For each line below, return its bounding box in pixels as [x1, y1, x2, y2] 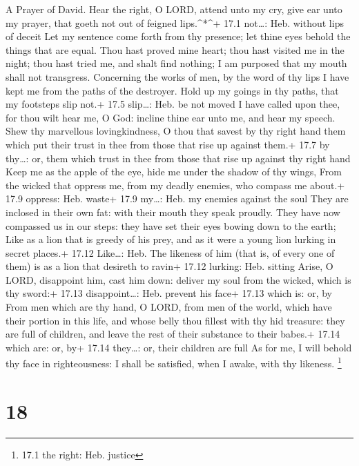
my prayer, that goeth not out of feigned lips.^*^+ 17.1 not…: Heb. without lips [6, 15, 344, 30]
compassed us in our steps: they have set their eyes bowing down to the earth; [6, 218, 336, 233]
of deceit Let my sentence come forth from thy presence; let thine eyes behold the [6, 29, 351, 43]
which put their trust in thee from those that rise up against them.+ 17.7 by [6, 137, 330, 151]
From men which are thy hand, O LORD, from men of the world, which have [6, 300, 332, 314]
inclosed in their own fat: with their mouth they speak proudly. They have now [6, 204, 340, 219]
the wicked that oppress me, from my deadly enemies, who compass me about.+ [6, 177, 345, 192]
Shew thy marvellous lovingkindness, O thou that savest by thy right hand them [6, 124, 346, 138]
